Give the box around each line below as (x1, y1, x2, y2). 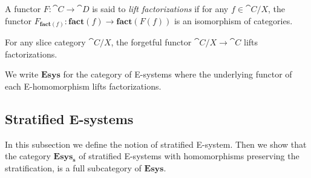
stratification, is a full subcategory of (5, 161, 142, 174)
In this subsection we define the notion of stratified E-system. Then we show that (5, 137, 307, 150)
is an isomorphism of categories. (174, 14, 293, 27)
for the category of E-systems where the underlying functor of (63, 68, 292, 81)
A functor (5, 2, 41, 15)
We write (5, 68, 39, 81)
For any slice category (5, 36, 86, 48)
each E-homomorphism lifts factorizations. (5, 79, 162, 92)
